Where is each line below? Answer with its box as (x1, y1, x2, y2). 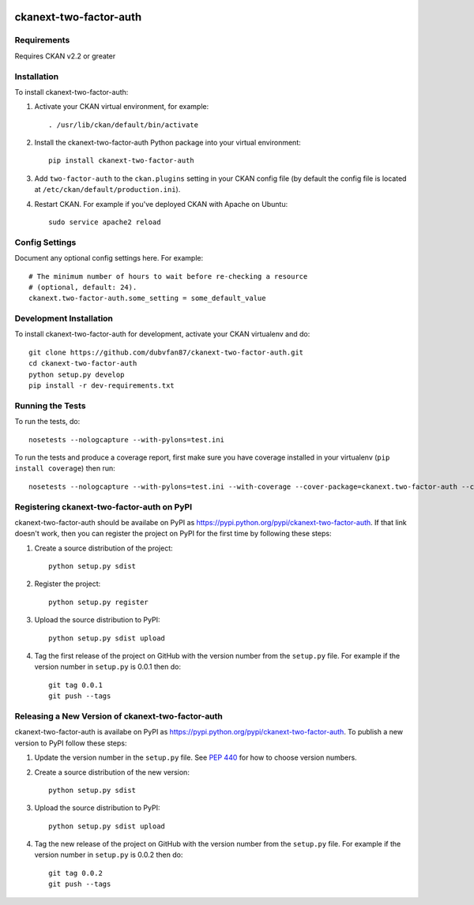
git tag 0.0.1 (48, 680, 103, 689)
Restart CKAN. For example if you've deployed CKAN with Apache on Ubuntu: (34, 199, 288, 208)
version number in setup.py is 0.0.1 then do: (34, 662, 182, 671)
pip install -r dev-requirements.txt (28, 381, 175, 390)
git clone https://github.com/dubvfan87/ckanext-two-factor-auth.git (28, 347, 304, 357)
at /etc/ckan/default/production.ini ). (34, 185, 181, 194)
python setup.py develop (28, 370, 125, 379)
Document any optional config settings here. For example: (14, 253, 204, 263)
